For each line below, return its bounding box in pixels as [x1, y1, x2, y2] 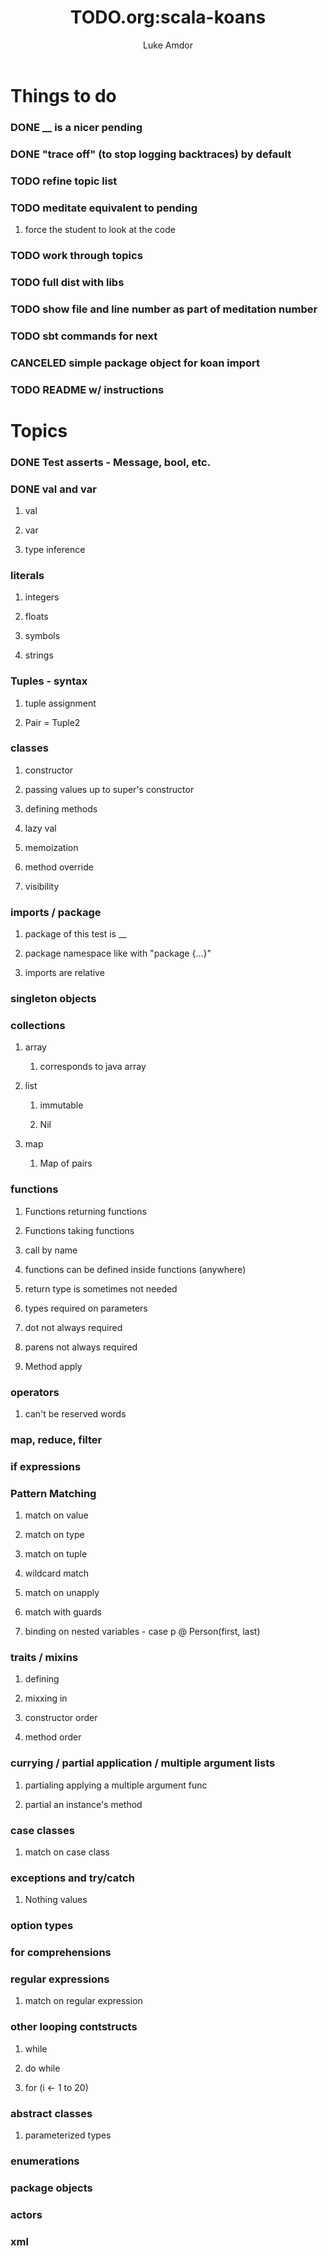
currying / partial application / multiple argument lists [10, 1756, 276, 1770]
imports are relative [24, 967, 105, 979]
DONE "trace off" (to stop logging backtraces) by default [10, 147, 292, 161]
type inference [24, 543, 86, 555]
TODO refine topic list [10, 174, 118, 188]
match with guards [24, 1606, 102, 1618]
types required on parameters [24, 1302, 148, 1314]
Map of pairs [39, 1157, 93, 1170]
